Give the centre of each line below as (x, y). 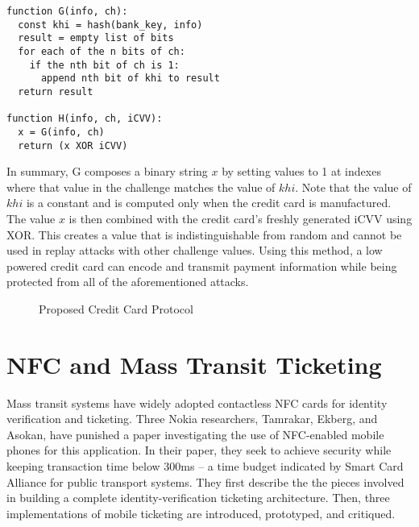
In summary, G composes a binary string (107, 171)
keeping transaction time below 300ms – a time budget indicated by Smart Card (205, 466)
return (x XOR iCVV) (73, 145)
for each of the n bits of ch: (102, 51)
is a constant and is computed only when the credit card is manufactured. (209, 203)
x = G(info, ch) (61, 132)
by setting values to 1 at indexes (301, 171)
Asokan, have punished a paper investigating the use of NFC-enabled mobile (195, 434)
